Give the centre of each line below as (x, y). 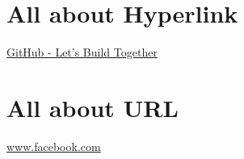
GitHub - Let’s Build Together (82, 52)
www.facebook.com (54, 146)
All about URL (93, 107)
